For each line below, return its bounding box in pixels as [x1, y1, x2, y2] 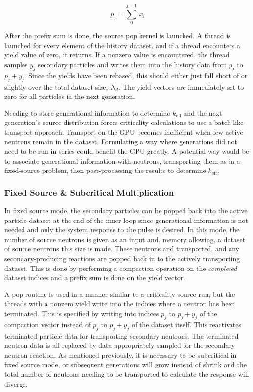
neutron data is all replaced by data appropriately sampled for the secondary [4, 340, 235, 350]
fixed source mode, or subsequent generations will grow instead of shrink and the [4, 359, 247, 369]
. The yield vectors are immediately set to [118, 81, 244, 92]
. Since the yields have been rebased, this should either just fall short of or [24, 70, 248, 80]
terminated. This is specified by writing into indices [4, 308, 159, 318]
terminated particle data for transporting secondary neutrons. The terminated [4, 330, 239, 341]
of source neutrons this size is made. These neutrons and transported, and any [4, 244, 239, 254]
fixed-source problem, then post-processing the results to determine [4, 165, 206, 175]
